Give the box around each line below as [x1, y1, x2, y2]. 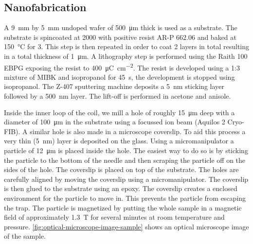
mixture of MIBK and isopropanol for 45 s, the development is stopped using [4, 71, 235, 82]
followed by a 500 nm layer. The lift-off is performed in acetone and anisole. [4, 91, 231, 101]
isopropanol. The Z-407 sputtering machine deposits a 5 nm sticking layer [4, 81, 224, 91]
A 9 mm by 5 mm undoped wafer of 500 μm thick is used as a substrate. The [4, 22, 237, 33]
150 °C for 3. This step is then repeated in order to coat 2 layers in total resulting [4, 41, 250, 52]
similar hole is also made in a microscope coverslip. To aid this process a [30, 126, 246, 136]
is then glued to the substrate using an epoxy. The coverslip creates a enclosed [4, 183, 237, 193]
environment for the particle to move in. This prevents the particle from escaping [4, 192, 246, 203]
